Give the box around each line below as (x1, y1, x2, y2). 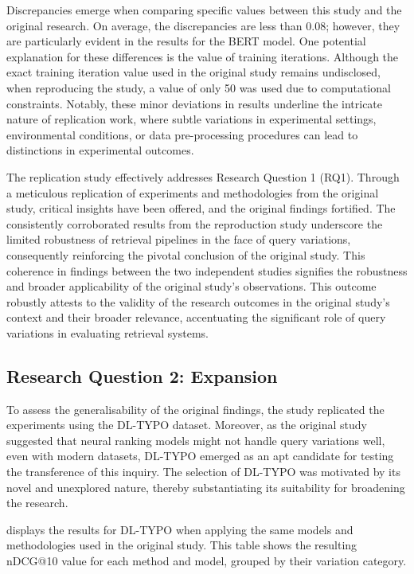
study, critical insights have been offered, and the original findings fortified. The (6, 200, 396, 217)
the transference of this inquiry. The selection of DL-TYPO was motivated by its (6, 463, 400, 480)
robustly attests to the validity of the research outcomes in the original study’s (6, 293, 390, 310)
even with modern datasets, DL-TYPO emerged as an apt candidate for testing (6, 447, 394, 464)
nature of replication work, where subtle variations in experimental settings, (6, 111, 377, 127)
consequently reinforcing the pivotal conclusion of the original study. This (6, 246, 365, 263)
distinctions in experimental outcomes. (6, 142, 194, 158)
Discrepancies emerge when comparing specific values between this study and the (6, 2, 402, 18)
